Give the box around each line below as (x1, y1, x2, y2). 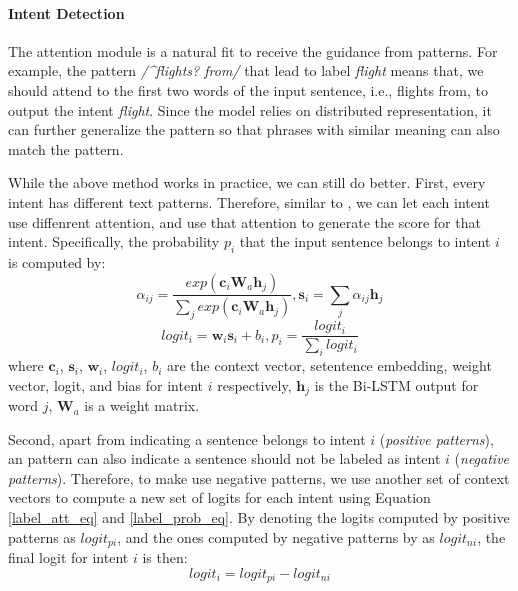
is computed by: (8, 251, 106, 272)
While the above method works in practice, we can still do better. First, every (8, 172, 486, 193)
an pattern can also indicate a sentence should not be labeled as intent (8, 448, 441, 469)
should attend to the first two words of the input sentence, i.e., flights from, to (8, 79, 489, 100)
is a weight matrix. (84, 395, 200, 416)
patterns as (8, 526, 76, 547)
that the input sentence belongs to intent (239, 231, 491, 252)
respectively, (217, 374, 292, 395)
